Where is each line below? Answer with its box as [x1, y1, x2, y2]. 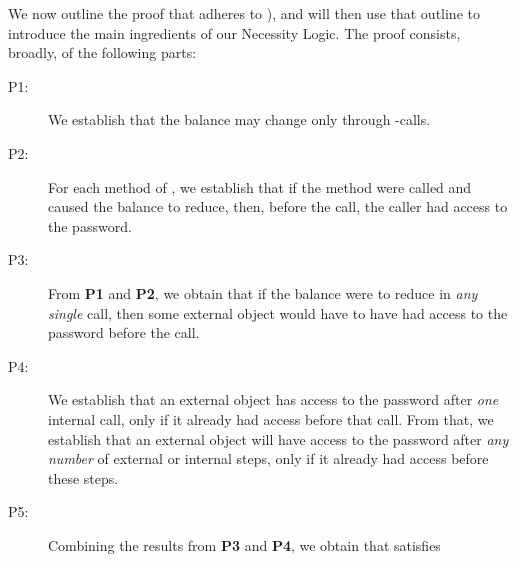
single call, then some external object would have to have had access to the [48, 302, 508, 323]
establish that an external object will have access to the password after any [48, 428, 509, 449]
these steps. [48, 467, 119, 488]
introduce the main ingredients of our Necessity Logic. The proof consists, [8, 22, 461, 43]
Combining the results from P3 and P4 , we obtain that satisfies [48, 534, 441, 555]
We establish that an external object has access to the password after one [48, 389, 499, 410]
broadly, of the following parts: [8, 42, 197, 63]
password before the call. [48, 322, 200, 343]
